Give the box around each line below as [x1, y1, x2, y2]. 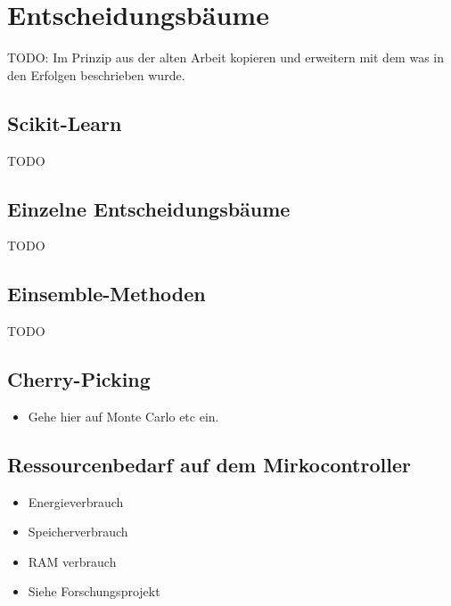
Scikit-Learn [7, 109, 122, 136]
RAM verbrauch [28, 552, 117, 570]
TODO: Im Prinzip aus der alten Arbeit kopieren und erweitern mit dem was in [7, 48, 444, 67]
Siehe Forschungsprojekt [28, 582, 160, 601]
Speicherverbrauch [28, 522, 128, 541]
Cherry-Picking [7, 365, 151, 393]
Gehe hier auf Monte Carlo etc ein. [28, 406, 219, 425]
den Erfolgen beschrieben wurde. [7, 65, 185, 84]
